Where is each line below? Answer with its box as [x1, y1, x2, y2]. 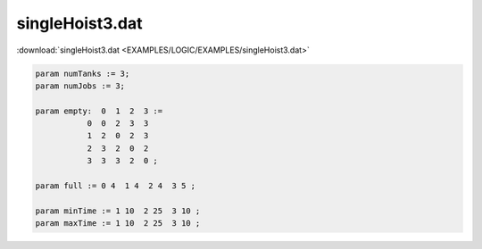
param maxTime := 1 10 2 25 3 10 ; [35, 219, 201, 228]
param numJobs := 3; [35, 80, 125, 91]
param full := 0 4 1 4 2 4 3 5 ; [35, 181, 196, 191]
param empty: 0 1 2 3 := [35, 105, 163, 116]
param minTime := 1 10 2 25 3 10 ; [35, 205, 201, 216]
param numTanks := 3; [35, 68, 130, 79]
